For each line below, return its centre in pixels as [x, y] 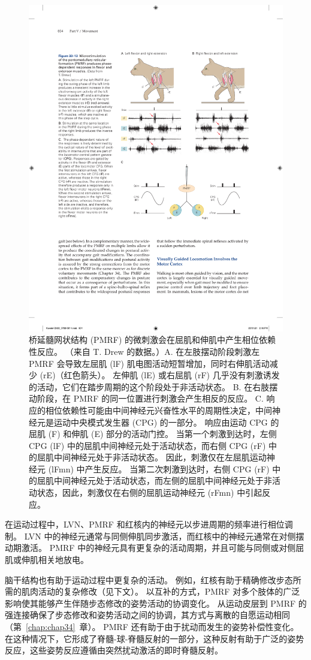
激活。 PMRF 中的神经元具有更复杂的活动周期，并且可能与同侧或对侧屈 [163, 548]
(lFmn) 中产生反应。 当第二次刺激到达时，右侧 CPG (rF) [159, 468]
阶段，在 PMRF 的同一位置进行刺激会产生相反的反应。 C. [150, 398]
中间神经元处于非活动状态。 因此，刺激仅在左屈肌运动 [160, 457]
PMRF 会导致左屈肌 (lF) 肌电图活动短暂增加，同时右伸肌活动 [149, 363]
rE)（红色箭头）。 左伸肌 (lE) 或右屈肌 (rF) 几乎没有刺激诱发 [161, 375]
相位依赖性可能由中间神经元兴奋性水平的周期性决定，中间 [158, 410]
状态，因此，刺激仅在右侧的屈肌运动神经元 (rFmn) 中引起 [150, 492]
